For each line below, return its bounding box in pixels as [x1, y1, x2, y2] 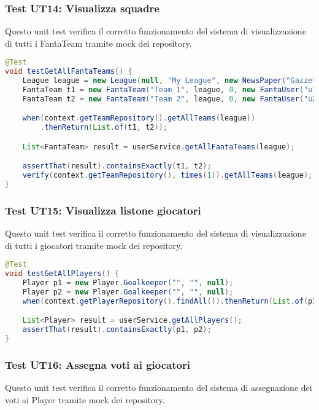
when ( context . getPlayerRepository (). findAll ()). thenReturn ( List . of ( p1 [22, 296, 317, 306]
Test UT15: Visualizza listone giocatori [5, 202, 201, 218]
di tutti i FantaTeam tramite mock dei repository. [5, 36, 192, 49]
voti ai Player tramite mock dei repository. [5, 393, 165, 406]
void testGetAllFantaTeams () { [5, 67, 133, 76]
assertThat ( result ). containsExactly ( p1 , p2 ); [22, 325, 212, 334]
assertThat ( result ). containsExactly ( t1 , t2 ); [22, 162, 212, 171]
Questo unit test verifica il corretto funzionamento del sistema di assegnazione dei [5, 381, 312, 394]
